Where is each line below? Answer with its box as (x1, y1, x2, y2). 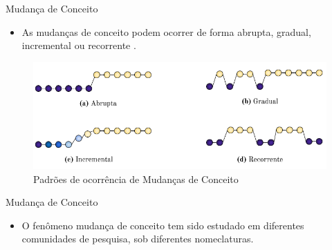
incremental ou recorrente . (21, 38, 136, 52)
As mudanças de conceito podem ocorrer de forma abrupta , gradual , (21, 24, 311, 39)
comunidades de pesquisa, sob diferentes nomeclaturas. (21, 231, 254, 246)
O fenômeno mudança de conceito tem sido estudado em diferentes (21, 218, 304, 232)
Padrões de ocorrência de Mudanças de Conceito (33, 171, 239, 186)
